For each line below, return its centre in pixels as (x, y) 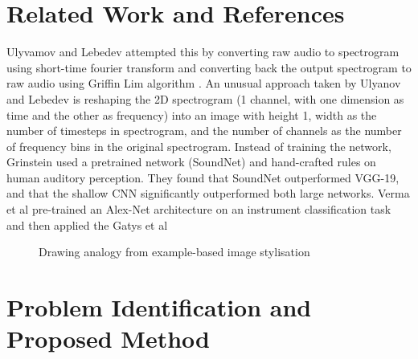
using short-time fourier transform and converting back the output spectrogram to (209, 67)
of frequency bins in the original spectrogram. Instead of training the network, (199, 146)
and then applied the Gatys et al (87, 224)
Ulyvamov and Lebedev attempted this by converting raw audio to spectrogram (203, 52)
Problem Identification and (159, 307)
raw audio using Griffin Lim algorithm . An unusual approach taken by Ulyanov (204, 83)
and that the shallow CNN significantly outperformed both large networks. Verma (208, 193)
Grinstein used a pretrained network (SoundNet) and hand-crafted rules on (191, 162)
